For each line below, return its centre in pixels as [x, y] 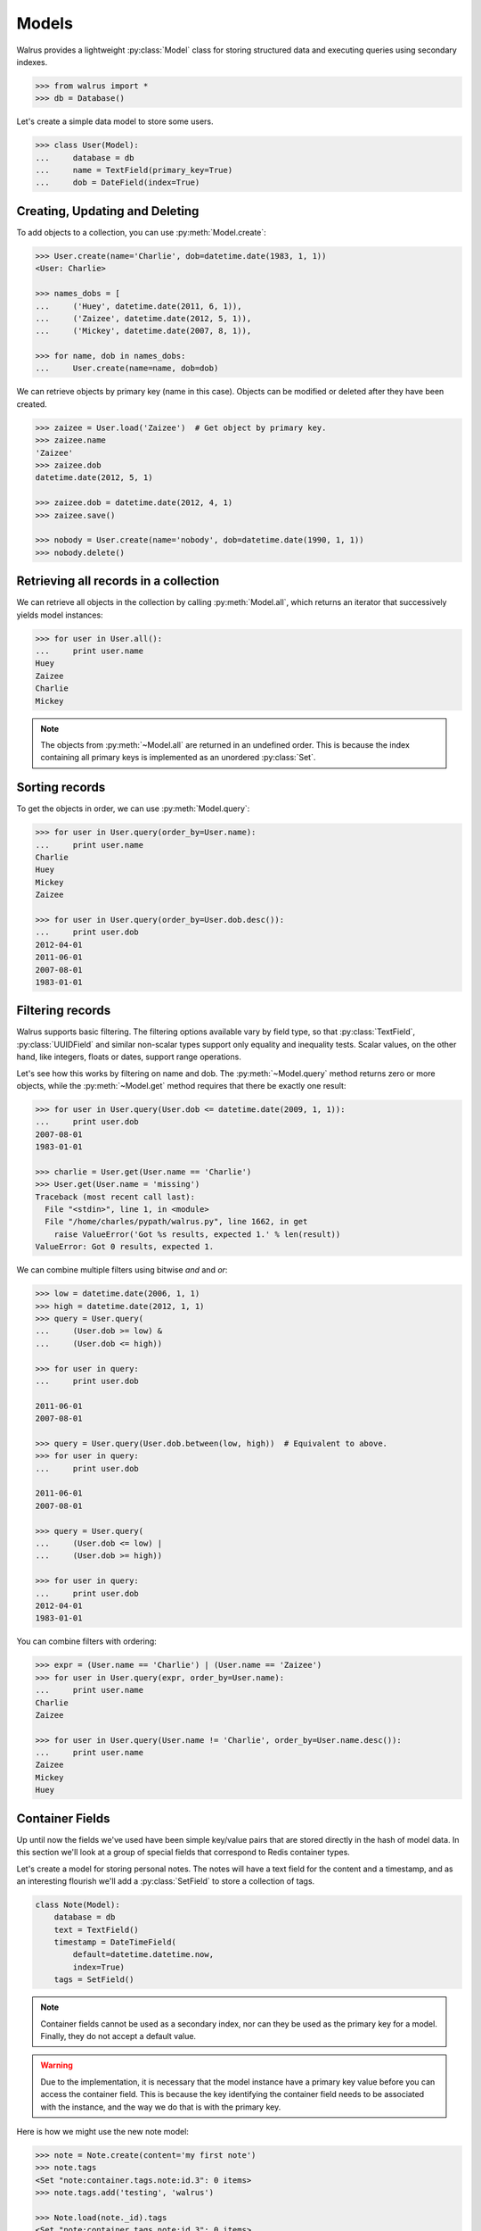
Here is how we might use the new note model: [102, 2131]
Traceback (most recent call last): [115, 1197]
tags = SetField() [94, 1980]
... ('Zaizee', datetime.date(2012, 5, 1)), [143, 318]
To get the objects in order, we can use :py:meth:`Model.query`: [133, 809]
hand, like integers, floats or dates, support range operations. [129, 1057]
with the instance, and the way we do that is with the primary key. [161, 2107]
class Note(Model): [77, 1904]
